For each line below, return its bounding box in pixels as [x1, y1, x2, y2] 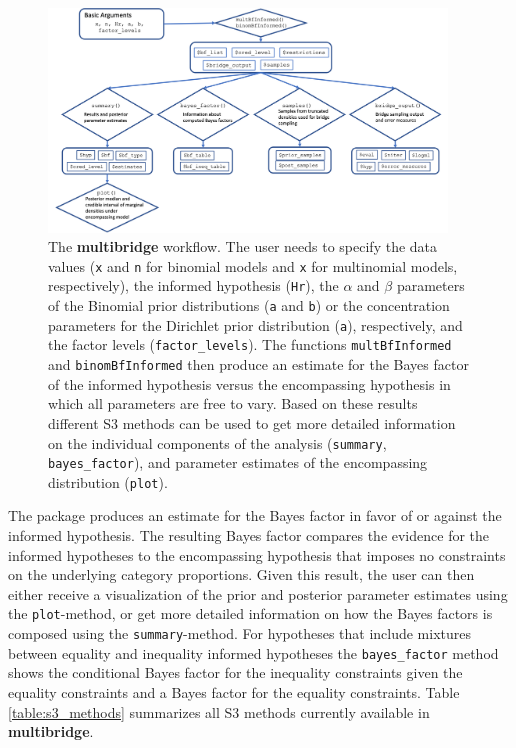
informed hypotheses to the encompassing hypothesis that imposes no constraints [8, 544, 506, 565]
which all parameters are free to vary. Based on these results [48, 393, 418, 414]
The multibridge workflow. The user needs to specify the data [48, 236, 438, 257]
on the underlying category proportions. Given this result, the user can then [8, 564, 475, 585]
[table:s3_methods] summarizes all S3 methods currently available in [8, 701, 430, 722]
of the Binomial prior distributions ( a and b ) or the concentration [48, 295, 450, 316]
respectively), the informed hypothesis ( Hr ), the [48, 275, 339, 296]
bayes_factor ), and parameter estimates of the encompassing [48, 452, 428, 473]
